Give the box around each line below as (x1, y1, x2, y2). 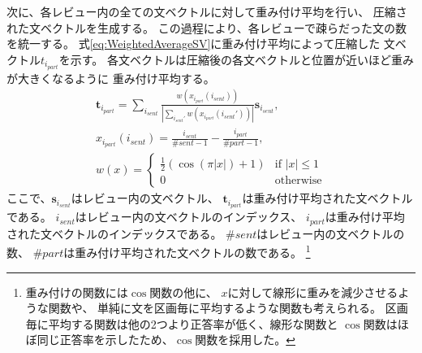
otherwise (274, 175, 322, 187)
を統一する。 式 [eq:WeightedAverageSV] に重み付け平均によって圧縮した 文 (6, 35, 395, 52)
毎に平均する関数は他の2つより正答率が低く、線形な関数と (25, 315, 338, 332)
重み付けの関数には (25, 283, 128, 300)
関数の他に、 (149, 283, 217, 300)
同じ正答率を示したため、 (37, 331, 174, 348)
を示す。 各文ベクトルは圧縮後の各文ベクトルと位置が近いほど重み (58, 50, 414, 68)
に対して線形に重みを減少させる (227, 283, 398, 300)
